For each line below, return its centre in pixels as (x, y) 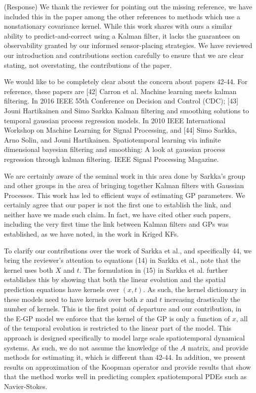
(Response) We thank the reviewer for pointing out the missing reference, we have (128, 6)
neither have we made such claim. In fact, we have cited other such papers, (117, 214)
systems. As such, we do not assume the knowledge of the (91, 347)
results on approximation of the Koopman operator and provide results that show (128, 367)
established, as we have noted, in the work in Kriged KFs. (91, 234)
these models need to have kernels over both (71, 299)
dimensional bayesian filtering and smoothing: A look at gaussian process (115, 149)
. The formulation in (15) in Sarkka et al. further (153, 270)
